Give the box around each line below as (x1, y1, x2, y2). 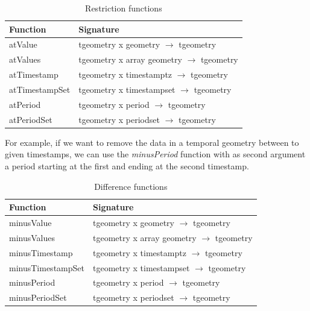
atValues (9, 53, 41, 66)
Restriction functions (85, 2, 162, 14)
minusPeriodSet (9, 291, 67, 304)
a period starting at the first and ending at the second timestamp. (5, 159, 249, 172)
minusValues (9, 231, 55, 243)
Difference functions (94, 180, 168, 192)
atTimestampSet (9, 83, 71, 95)
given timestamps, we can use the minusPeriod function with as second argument (5, 148, 306, 160)
